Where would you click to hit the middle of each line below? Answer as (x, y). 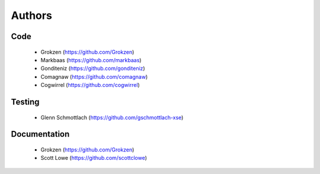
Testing (25, 101)
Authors (32, 15)
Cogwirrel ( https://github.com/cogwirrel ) (90, 85)
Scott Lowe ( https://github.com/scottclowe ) (94, 158)
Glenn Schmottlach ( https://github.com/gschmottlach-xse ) (112, 117)
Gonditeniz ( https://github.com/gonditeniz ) (93, 69)
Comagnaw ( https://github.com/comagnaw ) (94, 76)
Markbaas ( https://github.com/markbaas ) (91, 60)
